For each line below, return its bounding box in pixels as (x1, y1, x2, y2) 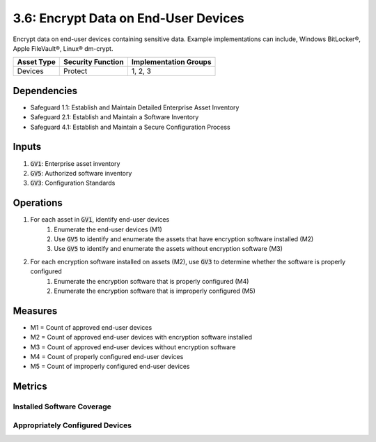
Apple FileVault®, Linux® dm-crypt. (13, 44, 113, 52)
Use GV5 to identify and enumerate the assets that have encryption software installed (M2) (54, 235, 314, 243)
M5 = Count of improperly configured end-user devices (30, 363, 191, 371)
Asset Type (17, 57, 56, 67)
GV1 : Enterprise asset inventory (30, 159, 120, 167)
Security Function (63, 57, 125, 67)
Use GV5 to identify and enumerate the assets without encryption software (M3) (54, 245, 283, 253)
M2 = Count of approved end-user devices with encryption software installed (30, 333, 253, 342)
